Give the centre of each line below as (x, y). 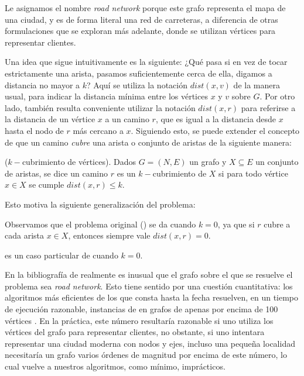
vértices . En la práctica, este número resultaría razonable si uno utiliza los (139, 320)
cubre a (277, 224)
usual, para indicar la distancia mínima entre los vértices (106, 96)
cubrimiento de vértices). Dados (79, 162)
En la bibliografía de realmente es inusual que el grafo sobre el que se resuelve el (149, 275)
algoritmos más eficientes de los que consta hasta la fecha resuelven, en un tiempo (152, 297)
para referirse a (268, 107)
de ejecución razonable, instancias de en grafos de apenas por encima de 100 (141, 309)
